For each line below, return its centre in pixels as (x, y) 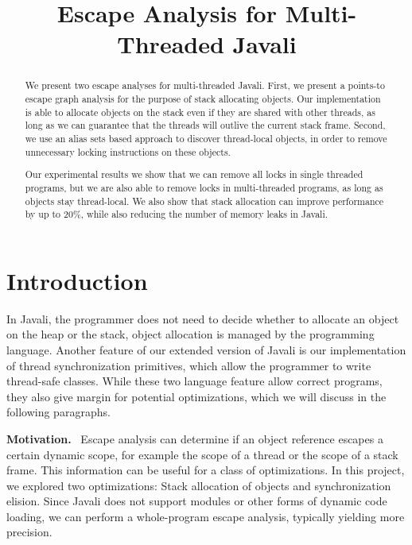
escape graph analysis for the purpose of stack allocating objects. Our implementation (203, 99)
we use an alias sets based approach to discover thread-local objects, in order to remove (206, 138)
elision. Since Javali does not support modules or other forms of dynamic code (197, 501)
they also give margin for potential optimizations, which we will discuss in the (196, 396)
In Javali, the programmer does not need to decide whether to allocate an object (203, 318)
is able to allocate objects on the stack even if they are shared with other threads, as (200, 112)
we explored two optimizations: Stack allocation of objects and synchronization (199, 485)
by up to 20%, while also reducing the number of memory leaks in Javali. (177, 214)
